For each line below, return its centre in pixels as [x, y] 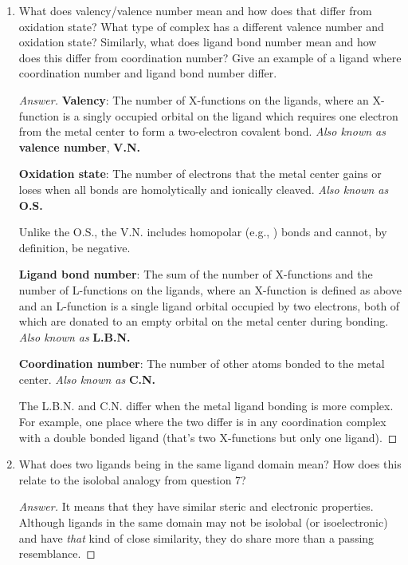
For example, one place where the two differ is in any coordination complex [202, 422]
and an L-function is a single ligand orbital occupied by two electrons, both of [209, 305]
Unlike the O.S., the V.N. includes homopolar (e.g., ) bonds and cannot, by [203, 232]
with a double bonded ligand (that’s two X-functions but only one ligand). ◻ [208, 437]
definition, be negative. [75, 247]
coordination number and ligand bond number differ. [148, 73]
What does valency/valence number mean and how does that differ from [195, 10]
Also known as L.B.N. [75, 336]
